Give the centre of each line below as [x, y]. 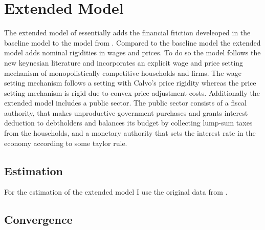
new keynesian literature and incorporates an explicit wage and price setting [124, 62]
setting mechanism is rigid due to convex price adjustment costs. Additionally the [132, 92]
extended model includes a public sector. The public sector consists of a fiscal [125, 103]
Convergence [38, 219]
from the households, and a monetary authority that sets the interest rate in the [130, 133]
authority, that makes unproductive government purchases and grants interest [126, 112]
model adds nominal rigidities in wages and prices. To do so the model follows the [132, 53]
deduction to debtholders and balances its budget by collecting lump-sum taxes [128, 123]
